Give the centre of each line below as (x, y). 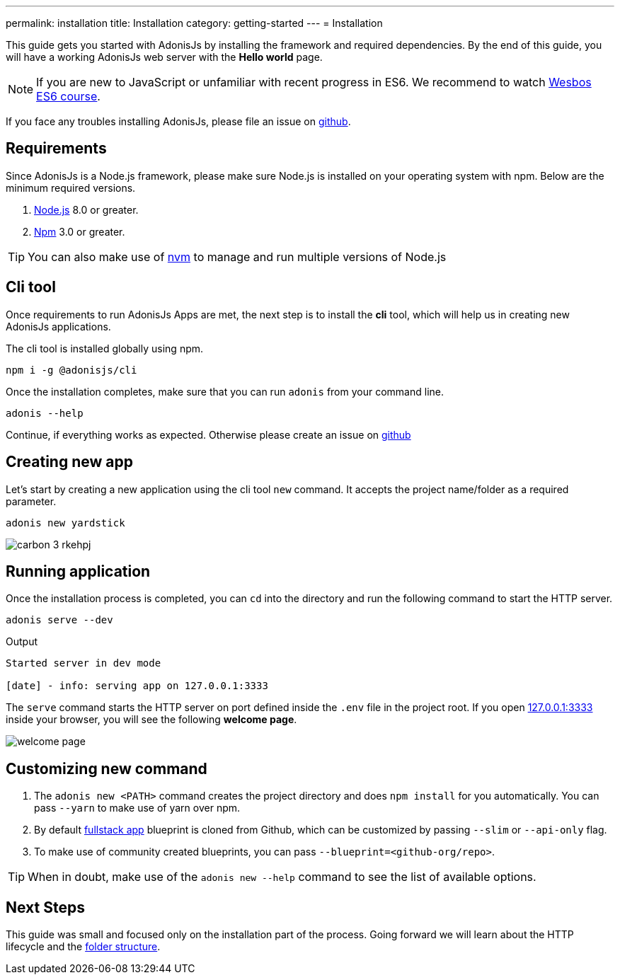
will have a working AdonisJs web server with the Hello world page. (164, 57)
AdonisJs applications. (58, 326)
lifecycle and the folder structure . (83, 947)
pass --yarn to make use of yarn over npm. (137, 808)
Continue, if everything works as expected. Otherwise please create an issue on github (208, 434)
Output (22, 642)
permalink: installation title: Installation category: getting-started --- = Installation (194, 23)
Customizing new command (107, 768)
